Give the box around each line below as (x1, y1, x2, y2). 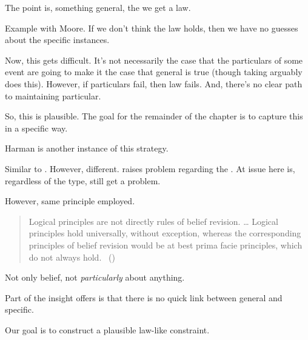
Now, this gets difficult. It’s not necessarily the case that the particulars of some (5, 53, 303, 66)
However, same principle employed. (5, 195, 135, 207)
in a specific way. (5, 121, 68, 134)
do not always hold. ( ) (28, 250, 115, 263)
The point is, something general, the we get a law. (5, 1, 191, 13)
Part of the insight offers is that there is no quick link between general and (5, 291, 283, 304)
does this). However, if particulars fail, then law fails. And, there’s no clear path (5, 77, 303, 90)
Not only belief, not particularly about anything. (5, 271, 185, 284)
